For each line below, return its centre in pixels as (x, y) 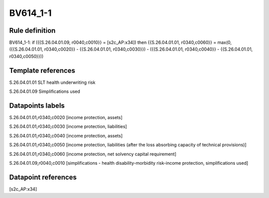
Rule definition (32, 31)
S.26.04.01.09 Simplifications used (45, 91)
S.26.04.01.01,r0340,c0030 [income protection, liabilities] (68, 127)
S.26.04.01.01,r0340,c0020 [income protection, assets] (66, 118)
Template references (42, 70)
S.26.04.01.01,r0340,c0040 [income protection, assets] (66, 135)
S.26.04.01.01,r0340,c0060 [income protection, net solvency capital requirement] (93, 154)
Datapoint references (43, 177)
